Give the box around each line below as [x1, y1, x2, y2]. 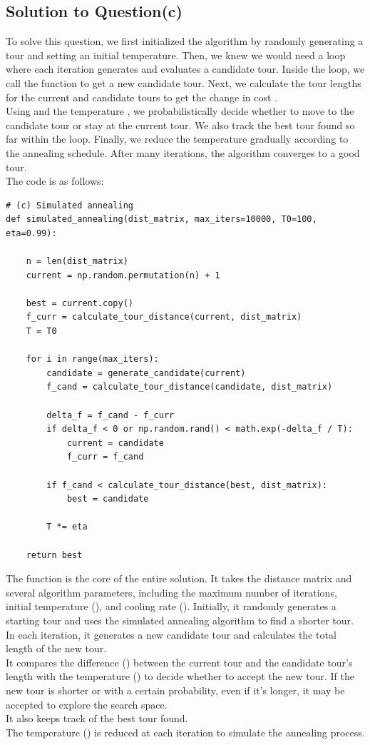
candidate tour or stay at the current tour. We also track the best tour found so [6, 117, 355, 132]
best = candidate [66, 494, 149, 505]
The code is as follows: [6, 173, 104, 188]
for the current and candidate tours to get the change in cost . [6, 89, 278, 104]
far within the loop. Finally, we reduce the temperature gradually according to [6, 131, 349, 146]
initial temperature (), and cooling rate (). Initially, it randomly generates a [6, 599, 336, 614]
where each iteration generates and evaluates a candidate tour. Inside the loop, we [6, 61, 365, 76]
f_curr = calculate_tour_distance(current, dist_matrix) [26, 312, 302, 323]
